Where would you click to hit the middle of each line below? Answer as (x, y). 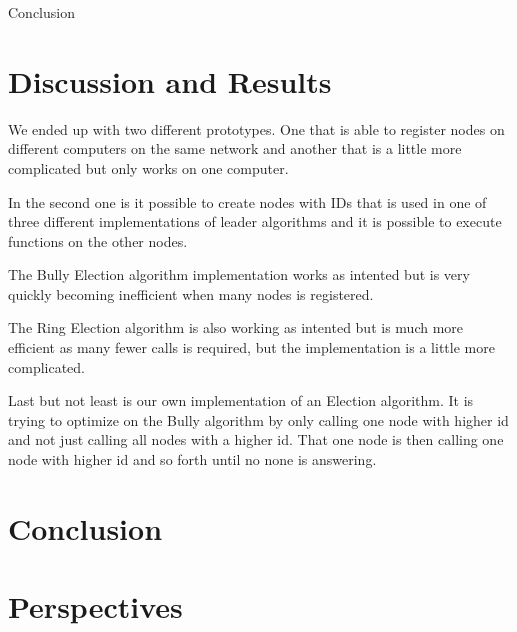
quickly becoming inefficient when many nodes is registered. (191, 293)
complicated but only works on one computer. (148, 167)
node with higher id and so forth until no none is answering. (192, 459)
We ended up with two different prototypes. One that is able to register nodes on (256, 128)
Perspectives (95, 606)
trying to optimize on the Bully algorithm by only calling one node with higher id (258, 419)
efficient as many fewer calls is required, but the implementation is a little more (251, 347)
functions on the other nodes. (98, 240)
